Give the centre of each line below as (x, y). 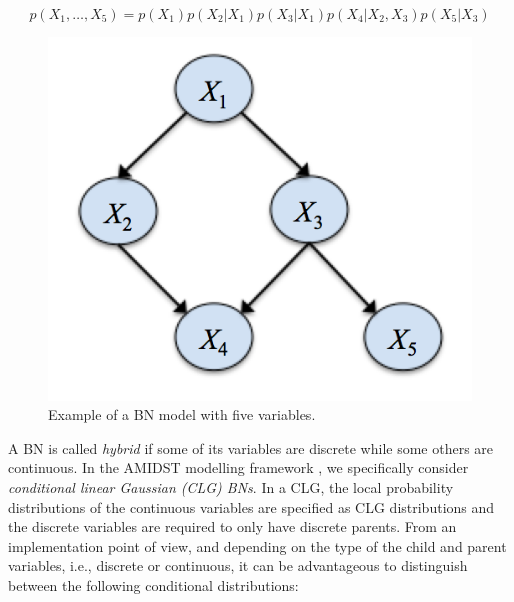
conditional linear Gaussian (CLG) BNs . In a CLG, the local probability (231, 487)
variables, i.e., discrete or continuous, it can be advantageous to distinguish (238, 565)
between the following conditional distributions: (153, 585)
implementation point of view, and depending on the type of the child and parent (257, 545)
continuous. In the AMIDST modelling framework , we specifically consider (238, 467)
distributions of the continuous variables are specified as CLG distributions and (251, 506)
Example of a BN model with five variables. (182, 414)
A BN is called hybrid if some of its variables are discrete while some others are (251, 447)
